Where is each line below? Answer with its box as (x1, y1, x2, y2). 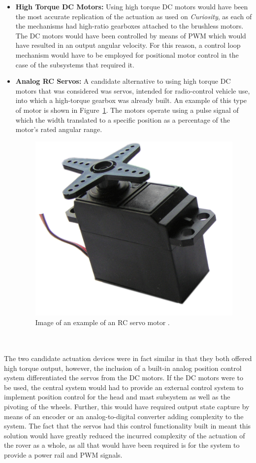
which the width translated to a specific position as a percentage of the (15, 114, 230, 125)
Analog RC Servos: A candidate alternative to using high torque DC (15, 76, 231, 86)
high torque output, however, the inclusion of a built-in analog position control (4, 363, 242, 373)
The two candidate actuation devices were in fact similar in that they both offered (4, 353, 252, 363)
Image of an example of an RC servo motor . (35, 317, 170, 328)
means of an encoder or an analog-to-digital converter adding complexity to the (4, 411, 244, 421)
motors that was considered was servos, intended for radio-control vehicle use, (15, 85, 250, 96)
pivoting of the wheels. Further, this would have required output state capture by (4, 401, 250, 411)
